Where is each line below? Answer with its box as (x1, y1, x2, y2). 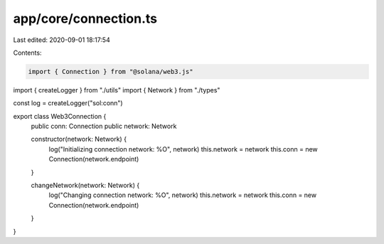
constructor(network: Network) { (31, 135, 127, 144)
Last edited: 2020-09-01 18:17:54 (13, 36, 110, 44)
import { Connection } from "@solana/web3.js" (28, 68, 193, 75)
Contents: (13, 48, 42, 57)
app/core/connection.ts (13, 11, 158, 26)
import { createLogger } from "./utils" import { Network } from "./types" (13, 85, 220, 94)
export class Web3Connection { (13, 112, 107, 120)
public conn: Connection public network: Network (31, 122, 177, 131)
